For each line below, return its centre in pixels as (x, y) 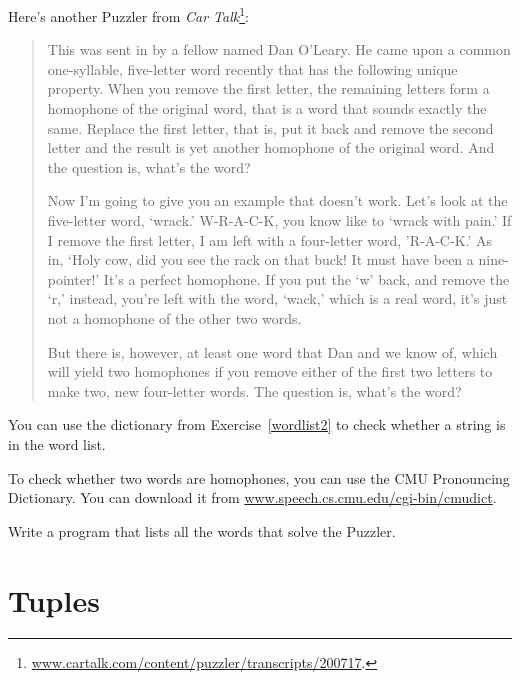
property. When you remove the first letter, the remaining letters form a (268, 88)
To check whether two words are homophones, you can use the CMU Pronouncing (259, 477)
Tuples (54, 599)
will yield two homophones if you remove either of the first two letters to (270, 371)
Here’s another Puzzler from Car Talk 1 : (128, 14)
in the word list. (57, 443)
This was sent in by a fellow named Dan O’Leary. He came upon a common (279, 49)
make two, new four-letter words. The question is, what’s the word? (254, 390)
